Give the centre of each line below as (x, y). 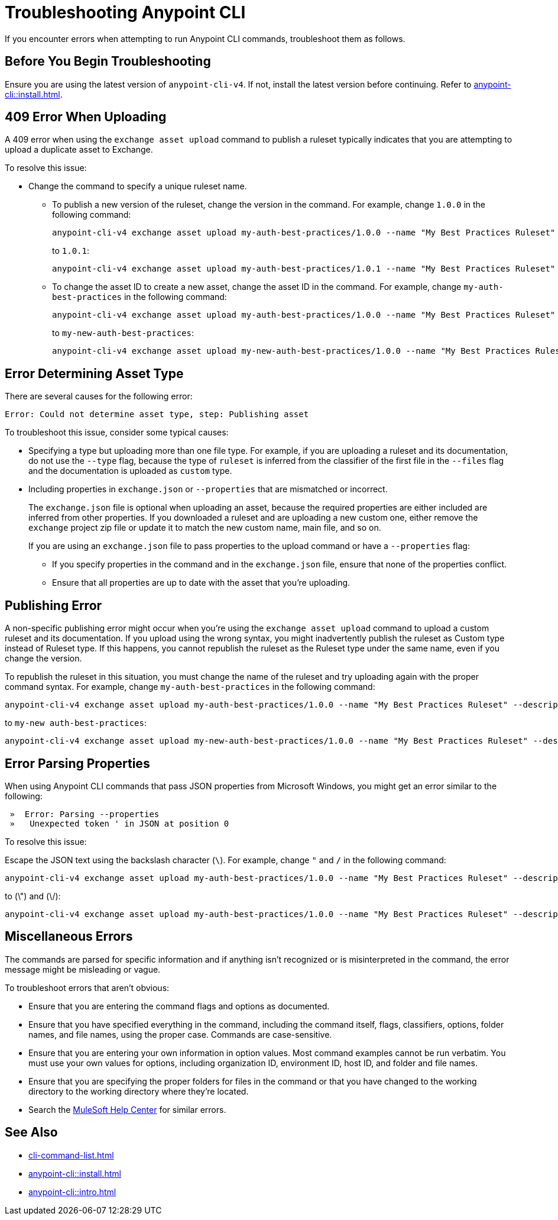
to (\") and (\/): (33, 896)
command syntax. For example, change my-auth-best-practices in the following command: (190, 687)
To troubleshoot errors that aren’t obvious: (87, 987)
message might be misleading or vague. (83, 969)
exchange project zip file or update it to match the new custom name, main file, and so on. (205, 528)
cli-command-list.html (71, 1155)
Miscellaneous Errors (69, 937)
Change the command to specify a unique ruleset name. (138, 186)
